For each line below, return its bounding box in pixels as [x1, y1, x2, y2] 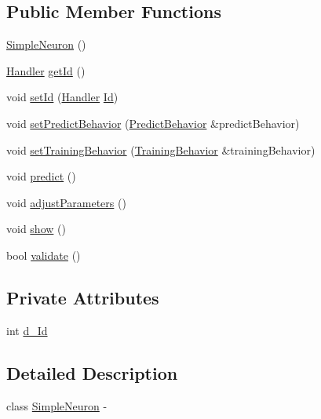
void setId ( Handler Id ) [6, 89, 119, 105]
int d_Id [6, 322, 48, 338]
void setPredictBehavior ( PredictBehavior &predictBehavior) [6, 115, 300, 131]
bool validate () [6, 246, 81, 263]
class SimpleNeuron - [6, 397, 108, 414]
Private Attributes [6, 285, 159, 309]
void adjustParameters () [6, 194, 126, 210]
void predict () [6, 168, 76, 184]
